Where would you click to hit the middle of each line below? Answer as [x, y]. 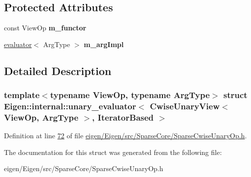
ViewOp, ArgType [41, 117]
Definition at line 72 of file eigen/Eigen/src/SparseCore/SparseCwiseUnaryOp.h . [125, 136]
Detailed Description [58, 70]
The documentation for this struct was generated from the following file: [113, 152]
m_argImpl [104, 44]
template [22, 95]
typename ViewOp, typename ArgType [130, 95]
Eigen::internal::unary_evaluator [70, 106]
